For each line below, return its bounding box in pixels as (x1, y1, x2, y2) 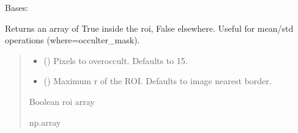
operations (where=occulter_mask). (5, 34, 140, 46)
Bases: (5, 1, 29, 13)
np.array (29, 115, 61, 128)
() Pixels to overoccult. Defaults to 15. (43, 54, 188, 66)
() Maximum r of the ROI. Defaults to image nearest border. (43, 74, 272, 87)
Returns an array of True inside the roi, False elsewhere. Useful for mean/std (5, 21, 294, 34)
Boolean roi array (29, 95, 95, 107)
